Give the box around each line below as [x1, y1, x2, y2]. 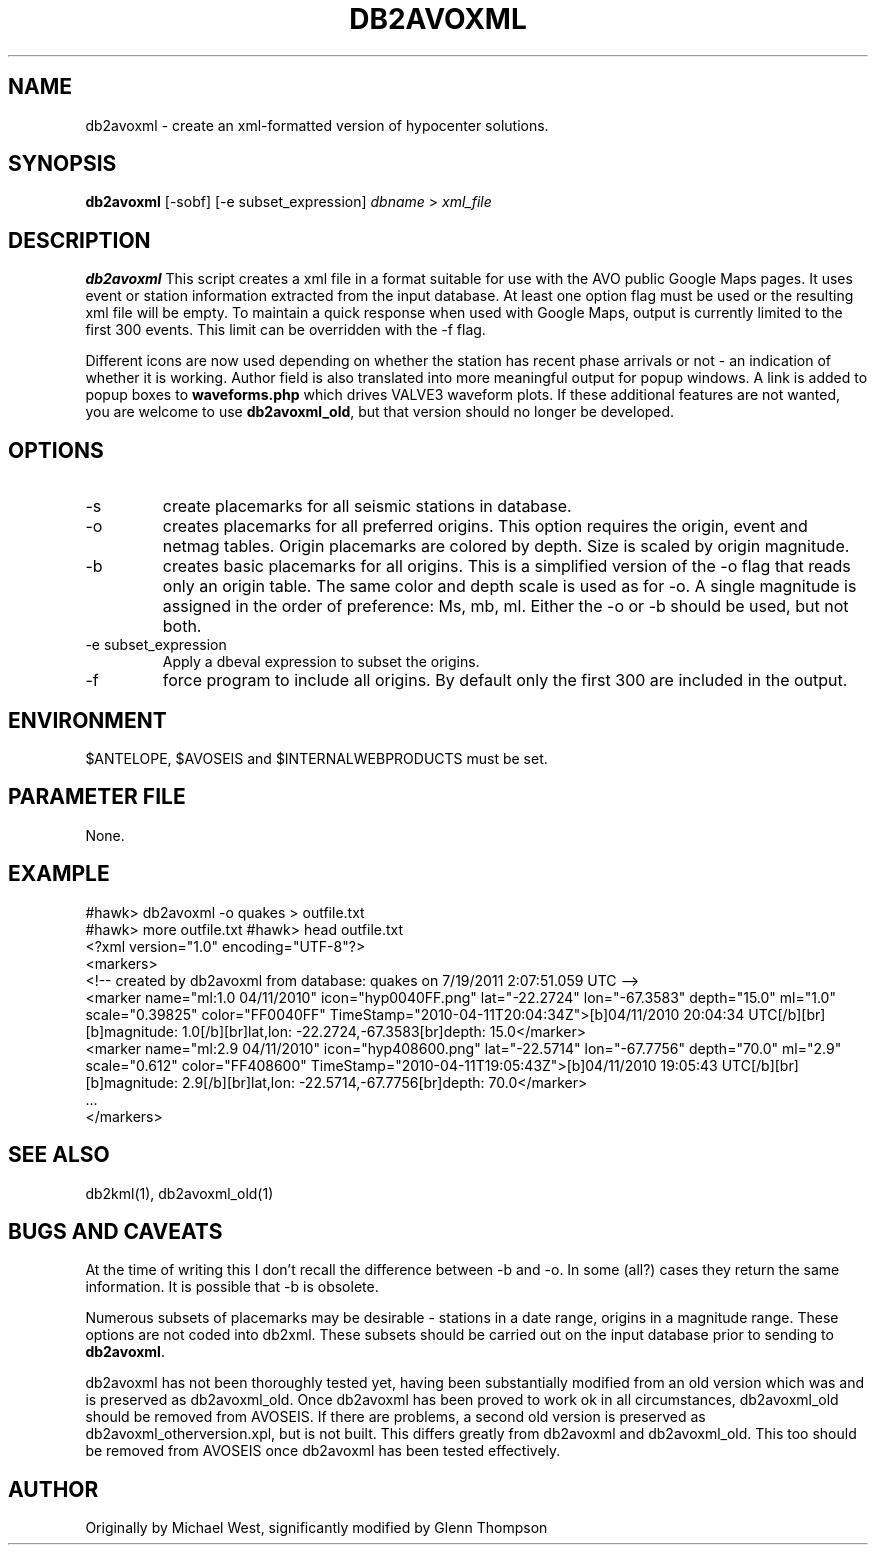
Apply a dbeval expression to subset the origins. [162, 653, 480, 671]
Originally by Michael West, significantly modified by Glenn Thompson [85, 1519, 548, 1537]
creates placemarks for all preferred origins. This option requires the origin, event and [162, 516, 808, 537]
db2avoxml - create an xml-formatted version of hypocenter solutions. [85, 116, 549, 134]
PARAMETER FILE [8, 784, 186, 810]
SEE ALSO [8, 1142, 110, 1168]
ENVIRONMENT [8, 707, 167, 733]
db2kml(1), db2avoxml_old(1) [85, 1184, 274, 1202]
